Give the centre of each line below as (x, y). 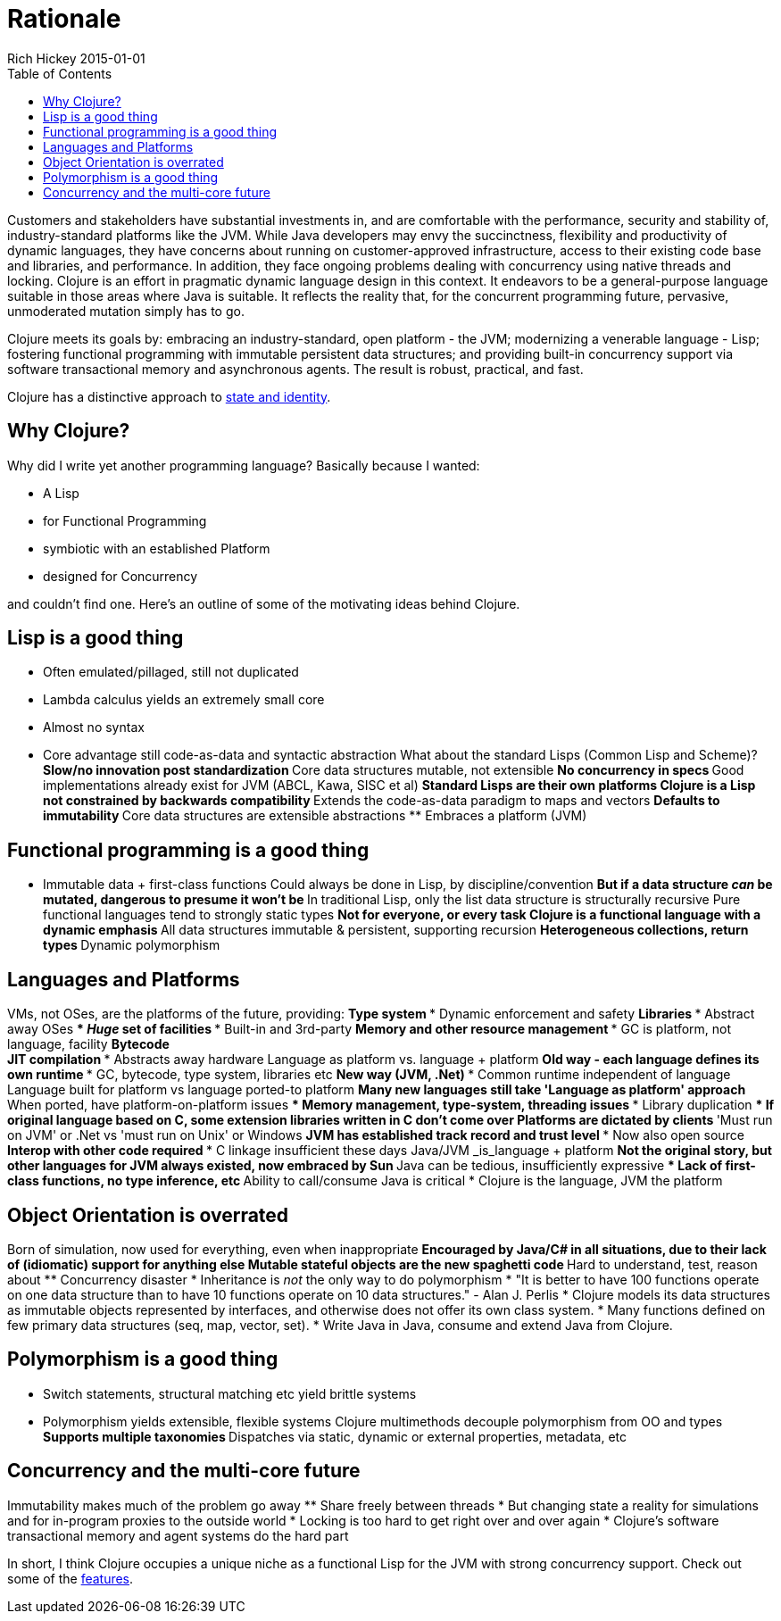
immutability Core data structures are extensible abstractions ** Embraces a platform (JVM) (315, 816)
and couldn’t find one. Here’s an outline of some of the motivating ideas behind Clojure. (264, 603)
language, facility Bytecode (88, 1044)
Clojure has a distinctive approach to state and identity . (169, 396)
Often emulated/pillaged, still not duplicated (171, 672)
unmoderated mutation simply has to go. (126, 311)
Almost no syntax (94, 727)
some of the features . (71, 1578)
